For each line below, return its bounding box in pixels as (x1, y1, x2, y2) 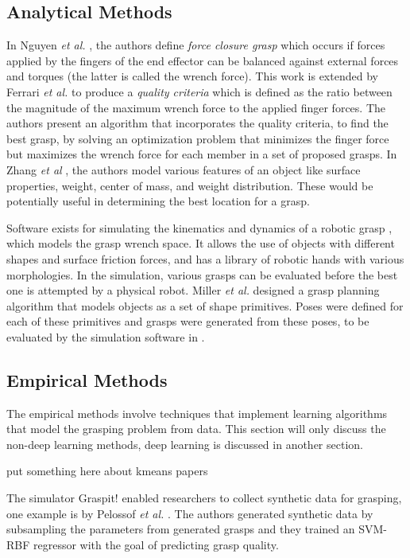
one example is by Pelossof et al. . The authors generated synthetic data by (6, 505, 373, 521)
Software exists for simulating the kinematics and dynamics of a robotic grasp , (6, 219, 393, 236)
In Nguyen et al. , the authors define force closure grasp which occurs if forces (6, 37, 385, 53)
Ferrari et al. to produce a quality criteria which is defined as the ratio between (6, 83, 393, 100)
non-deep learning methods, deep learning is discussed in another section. (6, 435, 363, 452)
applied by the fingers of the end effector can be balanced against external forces (6, 52, 399, 68)
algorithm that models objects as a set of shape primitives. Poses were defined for (6, 297, 404, 314)
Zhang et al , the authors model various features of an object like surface (6, 161, 361, 178)
